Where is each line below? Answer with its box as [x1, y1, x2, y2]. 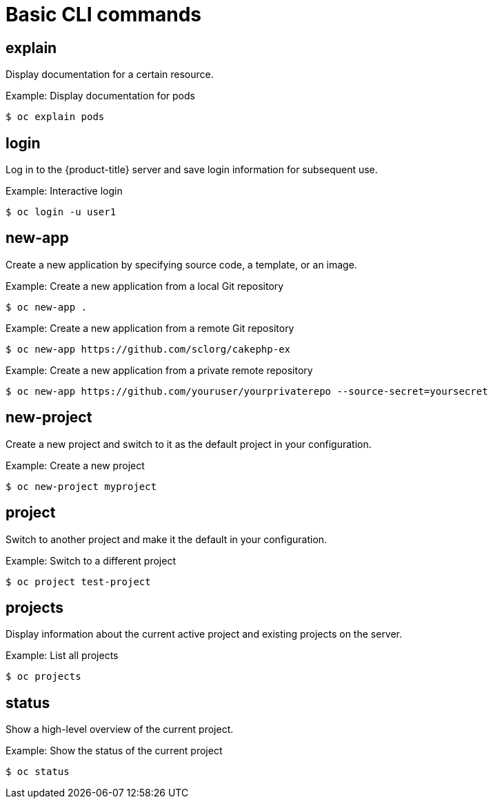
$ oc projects [6, 671, 81, 683]
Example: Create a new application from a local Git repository [6, 280, 284, 292]
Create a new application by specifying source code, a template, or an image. [6, 258, 357, 271]
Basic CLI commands [6, 3, 201, 26]
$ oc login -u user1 [6, 206, 117, 218]
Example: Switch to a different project [6, 554, 176, 567]
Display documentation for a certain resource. [6, 68, 214, 81]
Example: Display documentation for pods [6, 90, 195, 102]
